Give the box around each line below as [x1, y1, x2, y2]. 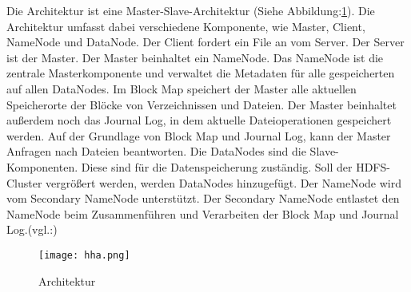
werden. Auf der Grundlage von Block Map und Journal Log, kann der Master [6, 127, 391, 144]
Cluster [6, 174, 42, 191]
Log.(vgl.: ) [6, 221, 58, 238]
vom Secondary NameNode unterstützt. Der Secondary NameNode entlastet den [6, 190, 400, 207]
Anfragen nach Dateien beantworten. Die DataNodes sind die [6, 143, 306, 160]
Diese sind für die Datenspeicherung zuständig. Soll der [81, 158, 353, 175]
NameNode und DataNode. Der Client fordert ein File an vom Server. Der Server [6, 34, 405, 50]
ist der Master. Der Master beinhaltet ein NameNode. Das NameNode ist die [6, 49, 384, 65]
